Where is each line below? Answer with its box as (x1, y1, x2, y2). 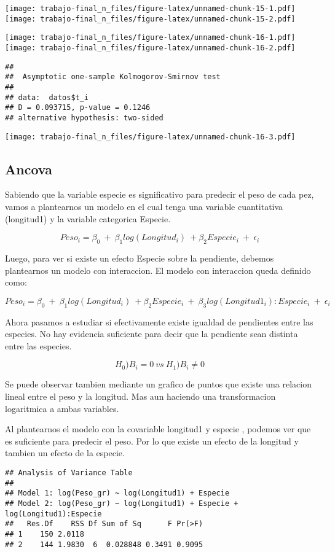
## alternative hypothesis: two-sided (5, 113, 164, 122)
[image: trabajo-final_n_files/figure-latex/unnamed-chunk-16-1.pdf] (5, 33, 296, 42)
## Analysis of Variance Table (5, 468, 133, 477)
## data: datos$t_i (5, 93, 89, 102)
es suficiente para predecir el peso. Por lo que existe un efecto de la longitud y (5, 434, 299, 447)
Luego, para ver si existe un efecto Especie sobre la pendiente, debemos (5, 252, 274, 264)
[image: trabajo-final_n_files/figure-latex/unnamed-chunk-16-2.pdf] (5, 43, 296, 52)
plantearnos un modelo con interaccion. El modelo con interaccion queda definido (5, 263, 311, 276)
